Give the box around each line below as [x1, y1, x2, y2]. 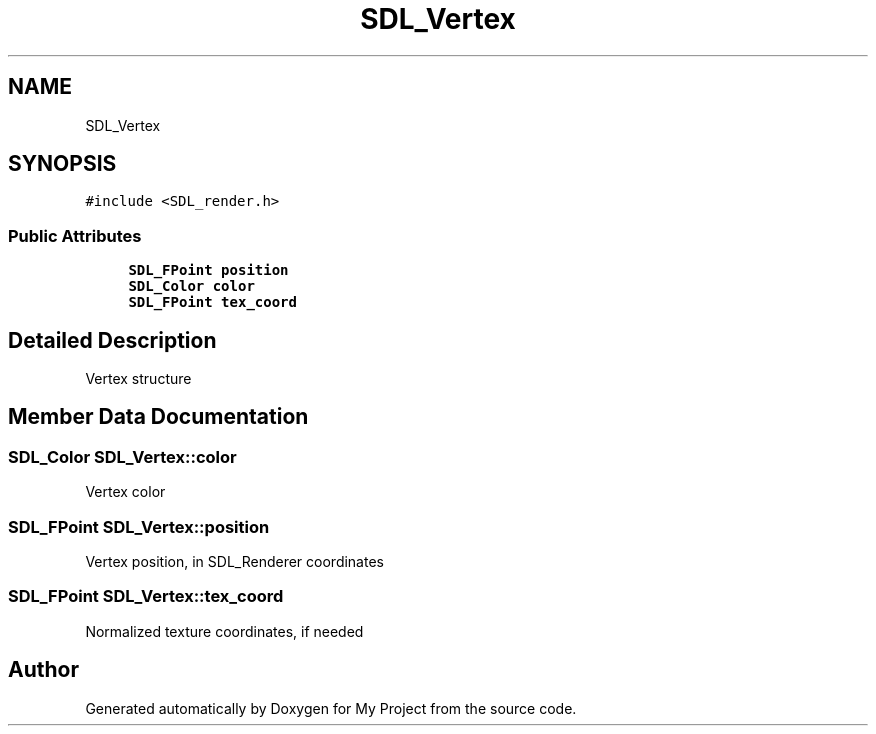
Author [8, 657, 79, 683]
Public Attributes [8, 225, 142, 246]
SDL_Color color [128, 278, 255, 295]
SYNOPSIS [8, 151, 117, 177]
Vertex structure [85, 370, 192, 388]
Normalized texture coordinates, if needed [85, 622, 364, 640]
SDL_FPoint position [128, 262, 289, 279]
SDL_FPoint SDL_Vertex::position [8, 516, 270, 537]
